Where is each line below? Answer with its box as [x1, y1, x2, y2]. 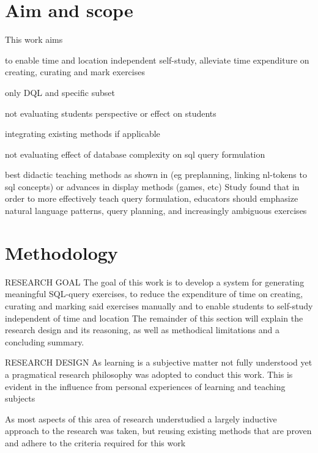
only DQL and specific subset [5, 86, 115, 98]
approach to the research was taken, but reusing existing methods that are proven [5, 424, 312, 437]
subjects [5, 392, 35, 405]
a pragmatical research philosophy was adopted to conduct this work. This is [5, 367, 293, 380]
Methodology [5, 240, 118, 265]
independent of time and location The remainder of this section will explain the [5, 311, 303, 324]
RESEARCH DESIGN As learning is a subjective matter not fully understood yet [5, 356, 312, 369]
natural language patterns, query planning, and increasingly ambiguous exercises [5, 204, 307, 217]
